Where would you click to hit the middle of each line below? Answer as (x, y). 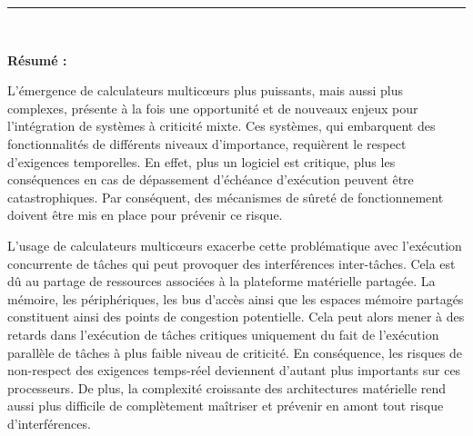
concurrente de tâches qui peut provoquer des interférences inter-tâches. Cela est (231, 263)
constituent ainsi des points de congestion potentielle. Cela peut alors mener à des (236, 317)
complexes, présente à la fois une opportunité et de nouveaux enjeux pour (213, 108)
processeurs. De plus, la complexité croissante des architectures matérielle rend (227, 387)
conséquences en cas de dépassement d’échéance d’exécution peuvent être (211, 179)
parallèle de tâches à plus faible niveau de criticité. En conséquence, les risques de (235, 352)
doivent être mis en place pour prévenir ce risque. (145, 215)
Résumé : (37, 59)
